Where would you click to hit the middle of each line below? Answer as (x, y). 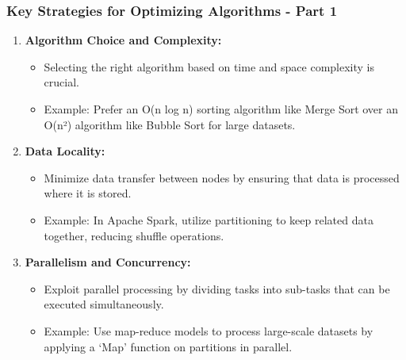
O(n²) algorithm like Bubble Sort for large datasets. (170, 124)
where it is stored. (88, 193)
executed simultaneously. (104, 304)
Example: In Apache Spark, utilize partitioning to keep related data (209, 219)
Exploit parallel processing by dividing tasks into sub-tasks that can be (217, 288)
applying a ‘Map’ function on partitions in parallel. (168, 346)
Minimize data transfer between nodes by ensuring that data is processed (222, 177)
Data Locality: (65, 151)
